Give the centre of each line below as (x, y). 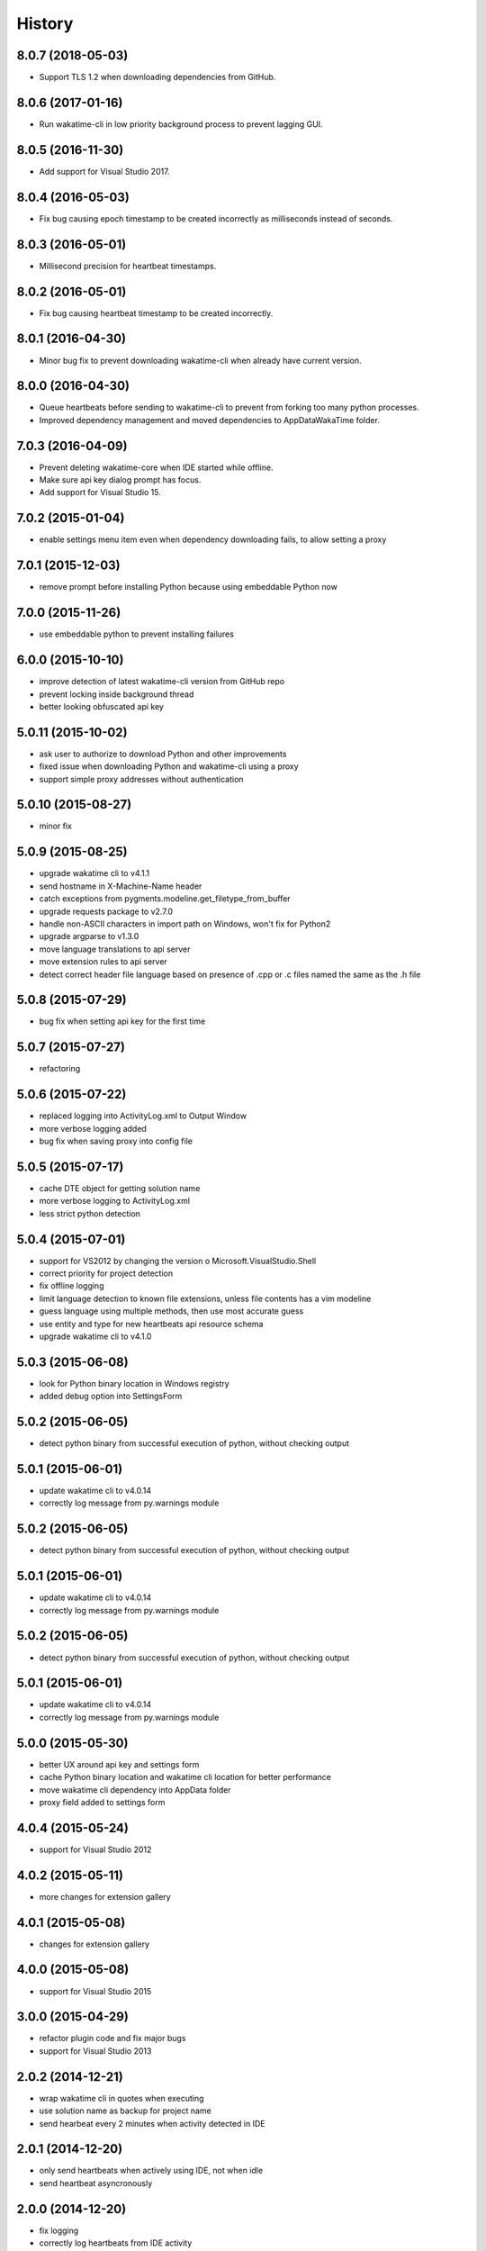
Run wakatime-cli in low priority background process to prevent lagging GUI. (181, 124)
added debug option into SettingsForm (111, 1397)
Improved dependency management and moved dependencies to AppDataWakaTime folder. (209, 420)
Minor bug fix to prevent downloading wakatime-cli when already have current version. (200, 360)
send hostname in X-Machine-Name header (121, 886)
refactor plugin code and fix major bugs (112, 2039)
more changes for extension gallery (105, 1896)
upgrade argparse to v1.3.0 (89, 936)
